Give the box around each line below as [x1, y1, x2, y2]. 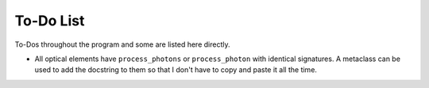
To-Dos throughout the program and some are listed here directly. [14, 40, 230, 49]
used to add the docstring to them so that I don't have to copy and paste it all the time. [34, 65, 318, 75]
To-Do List [14, 12, 85, 29]
